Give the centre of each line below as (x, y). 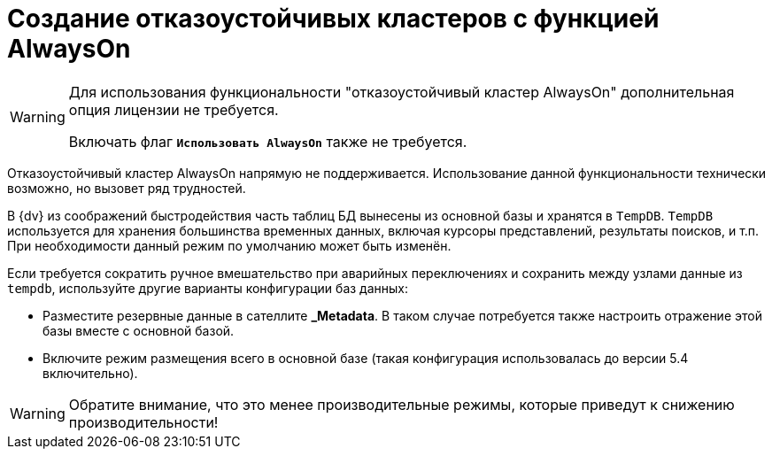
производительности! (143, 422)
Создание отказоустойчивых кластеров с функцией (333, 19)
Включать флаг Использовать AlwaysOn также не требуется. (268, 141)
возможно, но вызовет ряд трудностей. (127, 188)
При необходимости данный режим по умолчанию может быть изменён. (229, 245)
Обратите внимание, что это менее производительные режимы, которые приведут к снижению (401, 404)
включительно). (90, 373)
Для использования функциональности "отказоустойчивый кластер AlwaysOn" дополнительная (401, 92)
